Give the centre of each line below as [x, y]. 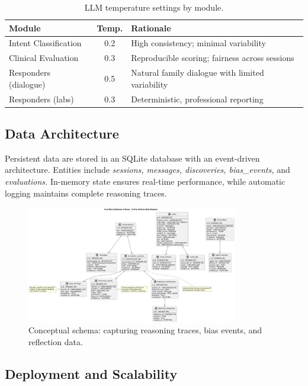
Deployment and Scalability [91, 373]
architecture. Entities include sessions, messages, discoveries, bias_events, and [147, 170]
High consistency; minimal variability [198, 43]
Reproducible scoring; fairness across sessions [213, 58]
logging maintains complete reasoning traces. [86, 193]
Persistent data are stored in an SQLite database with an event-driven [132, 158]
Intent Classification [45, 43]
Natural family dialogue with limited [198, 73]
